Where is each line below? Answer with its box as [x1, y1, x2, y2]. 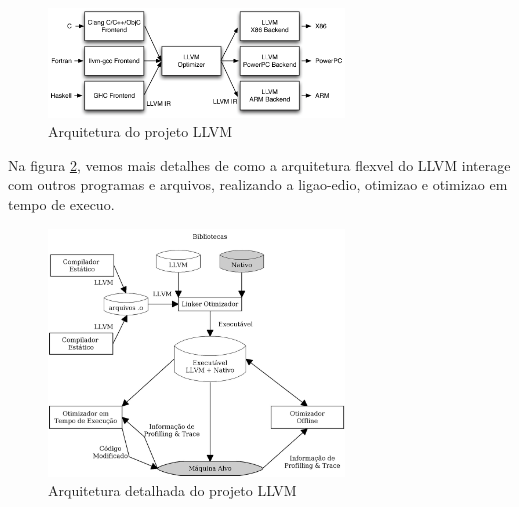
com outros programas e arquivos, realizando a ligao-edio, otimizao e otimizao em [8, 174, 508, 195]
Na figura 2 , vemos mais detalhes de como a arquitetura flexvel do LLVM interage [8, 154, 511, 175]
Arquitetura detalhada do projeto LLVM [48, 480, 297, 501]
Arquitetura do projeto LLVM [48, 121, 233, 142]
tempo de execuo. [8, 193, 115, 214]
